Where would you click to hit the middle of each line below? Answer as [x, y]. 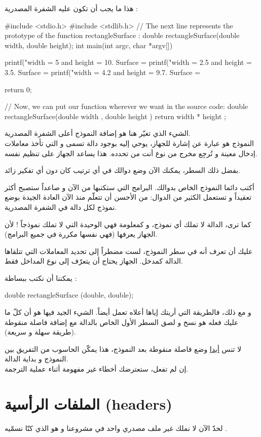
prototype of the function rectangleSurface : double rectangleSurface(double [122, 35]
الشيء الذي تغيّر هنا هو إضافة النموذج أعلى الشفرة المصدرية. [98, 133]
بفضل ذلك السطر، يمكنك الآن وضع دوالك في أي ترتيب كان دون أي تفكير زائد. [123, 170]
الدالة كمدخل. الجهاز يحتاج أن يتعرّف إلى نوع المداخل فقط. [94, 261]
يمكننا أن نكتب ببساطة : [41, 278]
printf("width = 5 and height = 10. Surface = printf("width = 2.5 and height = [128, 62]
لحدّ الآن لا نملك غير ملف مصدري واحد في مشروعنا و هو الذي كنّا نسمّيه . [116, 428]
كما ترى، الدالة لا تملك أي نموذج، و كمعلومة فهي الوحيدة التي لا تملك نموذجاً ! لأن [128, 224]
